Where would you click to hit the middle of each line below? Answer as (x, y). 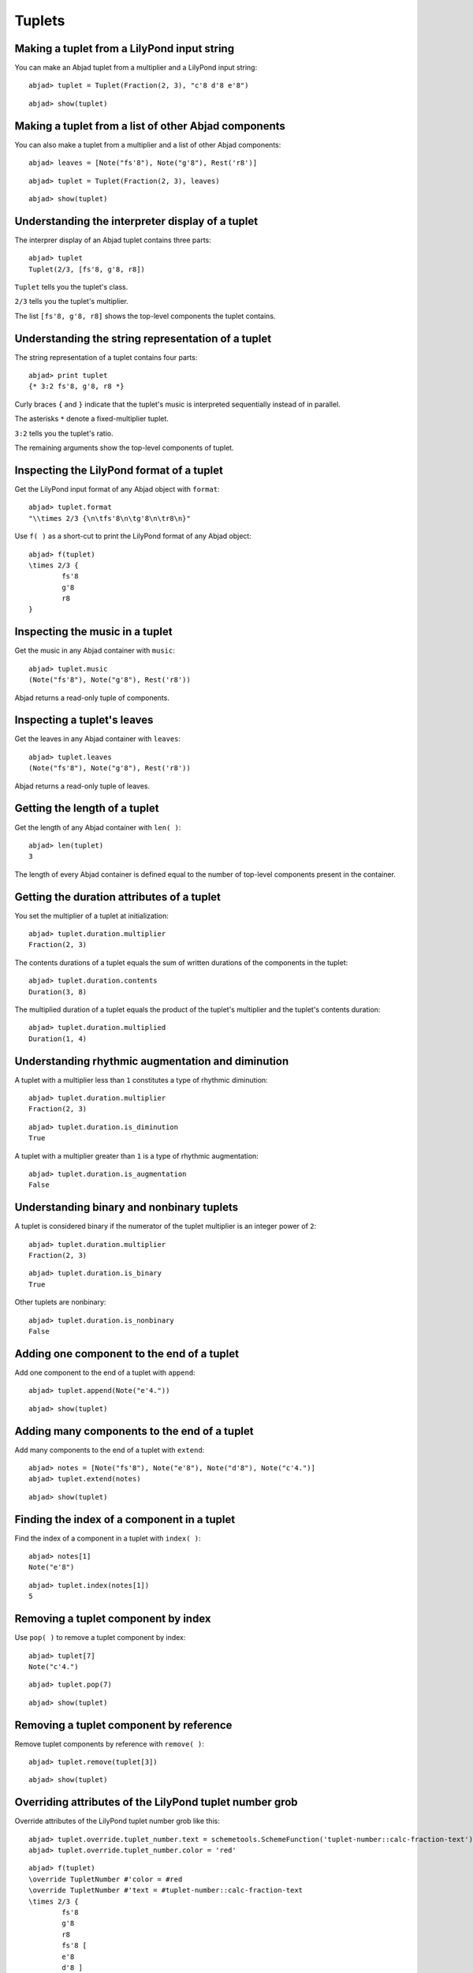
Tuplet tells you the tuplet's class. (71, 287)
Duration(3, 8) (58, 992)
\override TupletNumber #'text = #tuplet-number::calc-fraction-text (166, 1891)
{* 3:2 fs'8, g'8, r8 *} (76, 386)
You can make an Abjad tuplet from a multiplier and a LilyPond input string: (136, 68)
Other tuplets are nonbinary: (60, 1302)
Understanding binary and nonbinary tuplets (127, 1207)
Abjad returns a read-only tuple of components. (92, 698)
